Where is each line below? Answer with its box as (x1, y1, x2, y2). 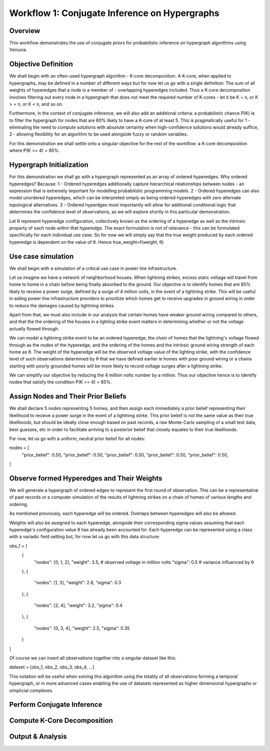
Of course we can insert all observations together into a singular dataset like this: (9, 655, 176, 661)
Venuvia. (9, 47, 27, 53)
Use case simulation (9, 252, 74, 260)
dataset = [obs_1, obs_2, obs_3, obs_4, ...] (9, 664, 94, 670)
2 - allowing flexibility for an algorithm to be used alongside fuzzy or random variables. (9, 131, 188, 137)
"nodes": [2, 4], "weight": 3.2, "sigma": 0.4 (34, 602, 122, 608)
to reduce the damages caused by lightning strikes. (9, 302, 115, 308)
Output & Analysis (9, 732, 67, 741)
